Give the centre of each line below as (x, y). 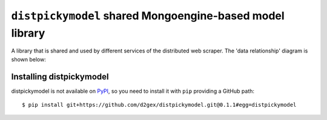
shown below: (29, 59)
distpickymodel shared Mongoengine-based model (148, 16)
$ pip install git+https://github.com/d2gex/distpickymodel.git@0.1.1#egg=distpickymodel (159, 105)
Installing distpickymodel (60, 76)
